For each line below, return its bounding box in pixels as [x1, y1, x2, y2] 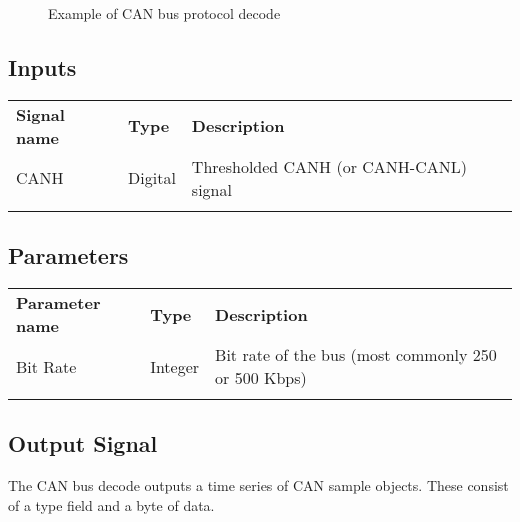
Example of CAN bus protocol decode [48, 3, 281, 23]
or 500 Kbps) [215, 366, 307, 389]
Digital [128, 166, 176, 190]
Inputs [8, 51, 77, 82]
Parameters [8, 240, 129, 271]
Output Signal [8, 428, 158, 459]
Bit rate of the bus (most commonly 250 [215, 343, 497, 366]
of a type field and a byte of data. [8, 494, 215, 515]
